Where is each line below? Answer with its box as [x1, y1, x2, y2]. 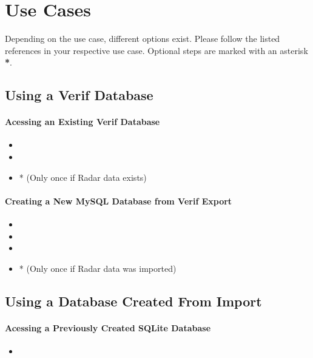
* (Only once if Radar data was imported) [19, 262, 177, 274]
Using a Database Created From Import [5, 291, 262, 310]
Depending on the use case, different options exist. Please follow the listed [5, 32, 280, 45]
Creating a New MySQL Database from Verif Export [5, 194, 232, 207]
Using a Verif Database [5, 86, 153, 104]
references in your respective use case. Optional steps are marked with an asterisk [5, 44, 308, 56]
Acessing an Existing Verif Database [5, 115, 160, 128]
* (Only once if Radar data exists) [19, 171, 147, 183]
